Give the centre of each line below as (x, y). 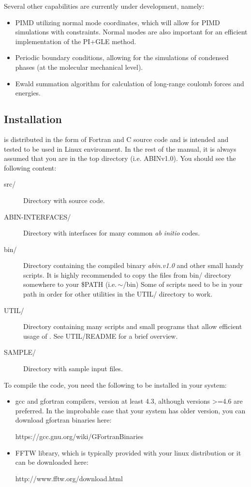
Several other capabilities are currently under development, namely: (104, 6)
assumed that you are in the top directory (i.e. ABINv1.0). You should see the (120, 158)
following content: (30, 167)
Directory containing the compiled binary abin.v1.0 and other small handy (133, 265)
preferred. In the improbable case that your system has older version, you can (130, 410)
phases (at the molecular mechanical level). (79, 67)
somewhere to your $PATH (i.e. (70, 284)
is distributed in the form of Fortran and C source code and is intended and (116, 139)
